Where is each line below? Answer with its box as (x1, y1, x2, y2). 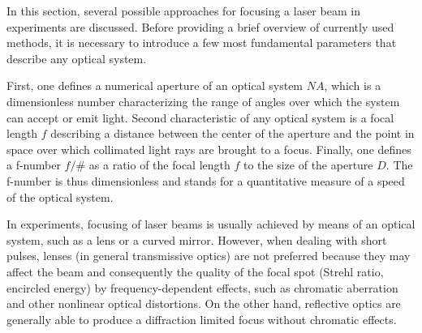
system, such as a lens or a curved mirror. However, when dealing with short (6, 231, 387, 248)
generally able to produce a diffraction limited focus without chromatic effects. (6, 310, 397, 327)
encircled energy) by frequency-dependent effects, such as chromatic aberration (6, 279, 398, 296)
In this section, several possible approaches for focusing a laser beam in (6, 2, 360, 19)
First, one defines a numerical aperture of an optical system (6, 77, 304, 94)
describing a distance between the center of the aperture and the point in (50, 125, 415, 142)
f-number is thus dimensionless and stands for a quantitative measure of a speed (6, 172, 405, 189)
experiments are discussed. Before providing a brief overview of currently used (6, 18, 394, 35)
